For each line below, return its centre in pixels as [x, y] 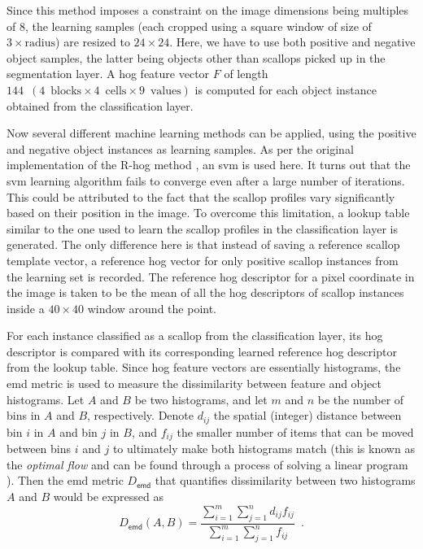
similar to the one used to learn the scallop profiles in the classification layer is [202, 228]
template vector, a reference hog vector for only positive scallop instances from [203, 260]
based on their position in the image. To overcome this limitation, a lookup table [208, 213]
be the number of [361, 399]
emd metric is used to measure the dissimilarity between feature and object [194, 383]
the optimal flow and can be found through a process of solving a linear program [207, 464]
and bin [78, 431]
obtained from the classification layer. [100, 105]
